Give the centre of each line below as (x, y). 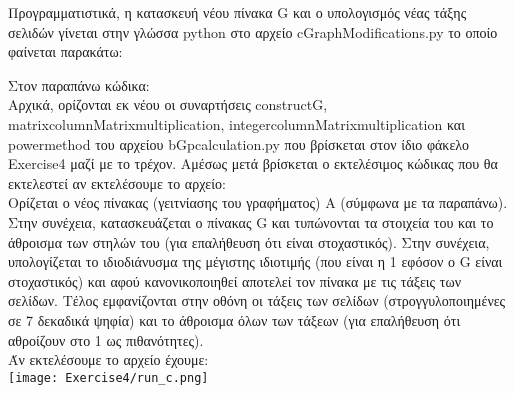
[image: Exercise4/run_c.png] (108, 377)
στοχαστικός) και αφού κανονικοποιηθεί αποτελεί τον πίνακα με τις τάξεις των (234, 280)
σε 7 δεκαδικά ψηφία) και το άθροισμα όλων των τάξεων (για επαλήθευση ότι (234, 319)
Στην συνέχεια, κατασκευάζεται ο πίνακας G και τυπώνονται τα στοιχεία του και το (251, 221)
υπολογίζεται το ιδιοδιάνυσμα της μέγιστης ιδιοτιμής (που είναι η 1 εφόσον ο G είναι (255, 261)
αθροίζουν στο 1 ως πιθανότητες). (106, 339)
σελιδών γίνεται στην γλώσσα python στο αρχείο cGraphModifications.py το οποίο (253, 31)
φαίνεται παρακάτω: (65, 51)
